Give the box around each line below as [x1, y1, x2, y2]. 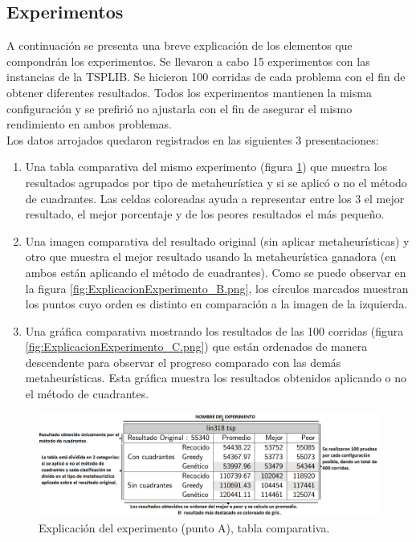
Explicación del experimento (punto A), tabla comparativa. [39, 519, 330, 536]
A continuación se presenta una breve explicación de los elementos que [6, 37, 353, 54]
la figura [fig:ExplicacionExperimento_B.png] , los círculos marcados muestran [25, 279, 409, 296]
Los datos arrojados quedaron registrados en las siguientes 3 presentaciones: [6, 131, 379, 148]
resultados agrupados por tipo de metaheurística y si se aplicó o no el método [25, 173, 407, 190]
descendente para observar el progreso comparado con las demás [25, 353, 341, 370]
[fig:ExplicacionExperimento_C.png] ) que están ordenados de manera [25, 338, 368, 355]
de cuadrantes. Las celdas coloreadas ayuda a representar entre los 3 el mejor [25, 189, 405, 206]
